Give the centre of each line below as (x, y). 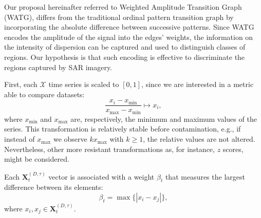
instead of (20, 139)
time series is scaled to (84, 84)
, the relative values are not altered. (199, 139)
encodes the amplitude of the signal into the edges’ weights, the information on (129, 37)
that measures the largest (205, 176)
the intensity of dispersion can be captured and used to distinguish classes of (125, 47)
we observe (70, 139)
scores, (233, 149)
